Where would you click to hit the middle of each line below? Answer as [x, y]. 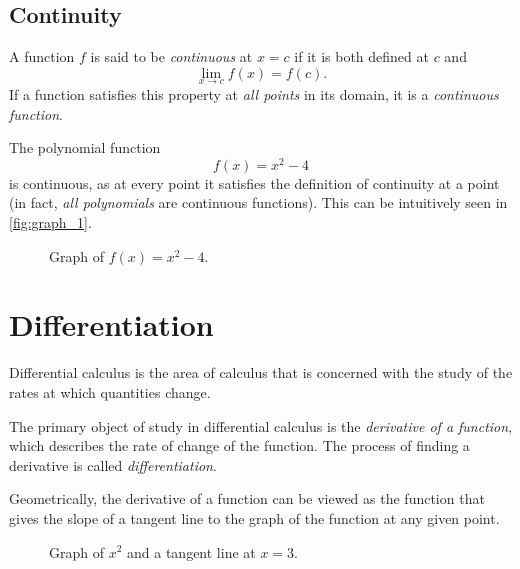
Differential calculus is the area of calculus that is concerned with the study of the [261, 372]
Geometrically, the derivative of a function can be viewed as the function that [247, 498]
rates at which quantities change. [110, 391]
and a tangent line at [191, 551]
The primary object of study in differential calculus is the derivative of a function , [261, 425]
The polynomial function [85, 147]
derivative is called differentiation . [113, 464]
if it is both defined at [361, 56]
